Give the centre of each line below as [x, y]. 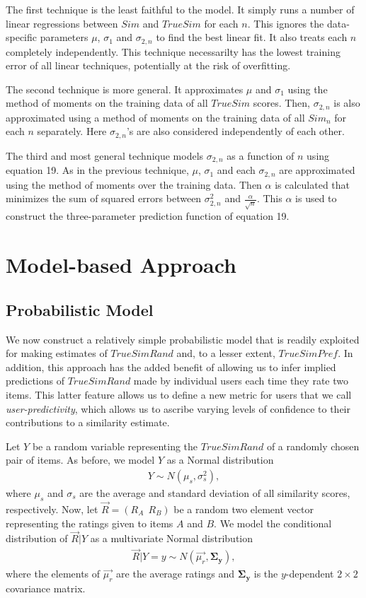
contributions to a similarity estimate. [88, 422]
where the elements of [53, 574]
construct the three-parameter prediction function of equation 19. [148, 216]
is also [347, 103]
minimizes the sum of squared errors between [104, 198]
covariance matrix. [46, 588]
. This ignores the [286, 23]
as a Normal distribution [220, 460]
